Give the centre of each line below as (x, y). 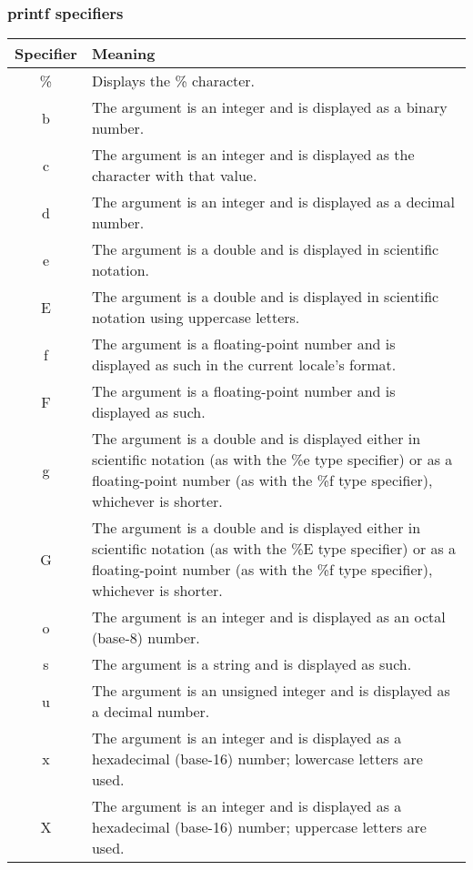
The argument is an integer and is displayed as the (253, 155)
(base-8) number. (146, 638)
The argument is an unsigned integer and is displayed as (271, 691)
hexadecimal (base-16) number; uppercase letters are (259, 827)
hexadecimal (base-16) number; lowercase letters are (257, 759)
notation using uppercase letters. (196, 318)
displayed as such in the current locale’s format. (244, 365)
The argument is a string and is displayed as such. (252, 664)
